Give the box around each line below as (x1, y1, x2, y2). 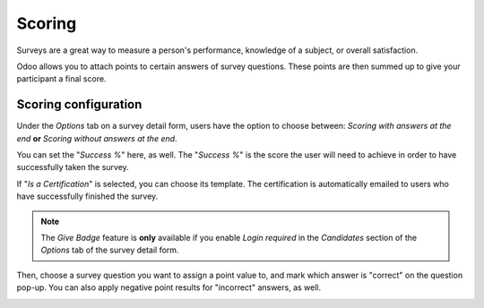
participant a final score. (16, 73, 107, 84)
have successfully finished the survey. (16, 191, 159, 201)
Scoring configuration (16, 97, 143, 112)
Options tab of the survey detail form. (40, 244, 179, 255)
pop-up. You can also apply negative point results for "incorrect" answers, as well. (16, 282, 322, 293)
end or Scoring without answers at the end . (16, 133, 178, 143)
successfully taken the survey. (16, 162, 129, 173)
